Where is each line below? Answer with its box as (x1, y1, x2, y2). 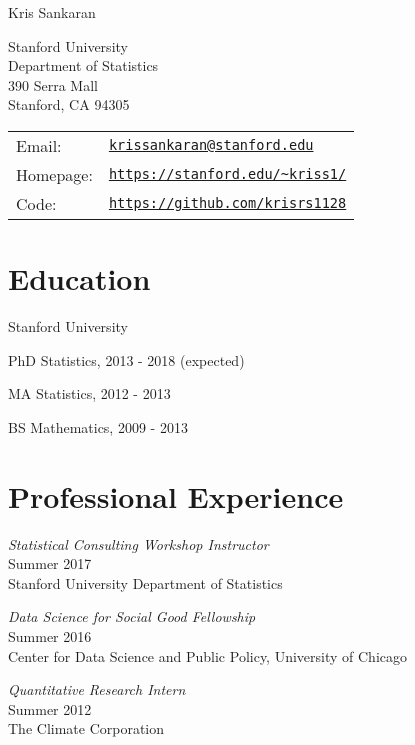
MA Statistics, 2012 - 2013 (8, 383, 171, 404)
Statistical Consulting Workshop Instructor (8, 533, 269, 554)
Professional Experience (8, 475, 344, 516)
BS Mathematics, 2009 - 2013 (8, 416, 188, 437)
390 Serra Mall (8, 74, 98, 95)
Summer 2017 (8, 553, 92, 574)
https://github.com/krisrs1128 (108, 195, 347, 212)
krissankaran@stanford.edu (108, 137, 314, 154)
